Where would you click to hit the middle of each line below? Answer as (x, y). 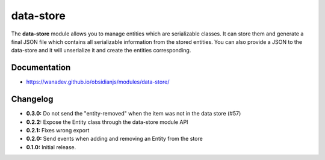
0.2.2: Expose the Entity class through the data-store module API (107, 122)
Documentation (41, 68)
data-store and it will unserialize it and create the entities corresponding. (101, 51)
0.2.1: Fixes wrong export (58, 130)
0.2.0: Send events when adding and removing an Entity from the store (114, 139)
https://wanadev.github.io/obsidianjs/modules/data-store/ (98, 82)
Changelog (32, 99)
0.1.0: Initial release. (51, 147)
